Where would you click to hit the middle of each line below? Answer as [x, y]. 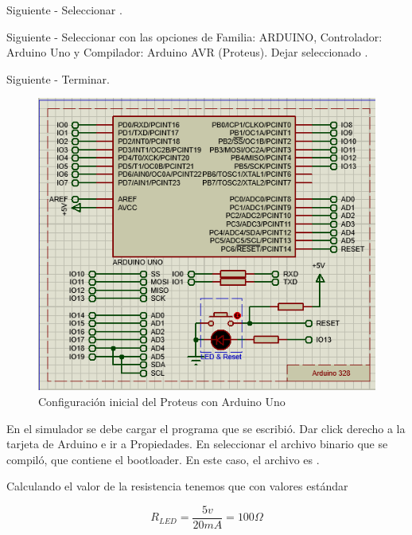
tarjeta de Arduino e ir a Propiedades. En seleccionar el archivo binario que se [197, 444]
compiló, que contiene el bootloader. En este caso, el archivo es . [163, 459]
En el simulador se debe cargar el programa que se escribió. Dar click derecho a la [206, 428]
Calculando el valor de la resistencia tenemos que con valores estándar [177, 486]
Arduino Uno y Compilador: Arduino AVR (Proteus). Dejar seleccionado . [187, 52]
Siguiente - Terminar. [58, 78]
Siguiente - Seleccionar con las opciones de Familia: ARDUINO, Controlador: [194, 36]
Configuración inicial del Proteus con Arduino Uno [162, 402]
